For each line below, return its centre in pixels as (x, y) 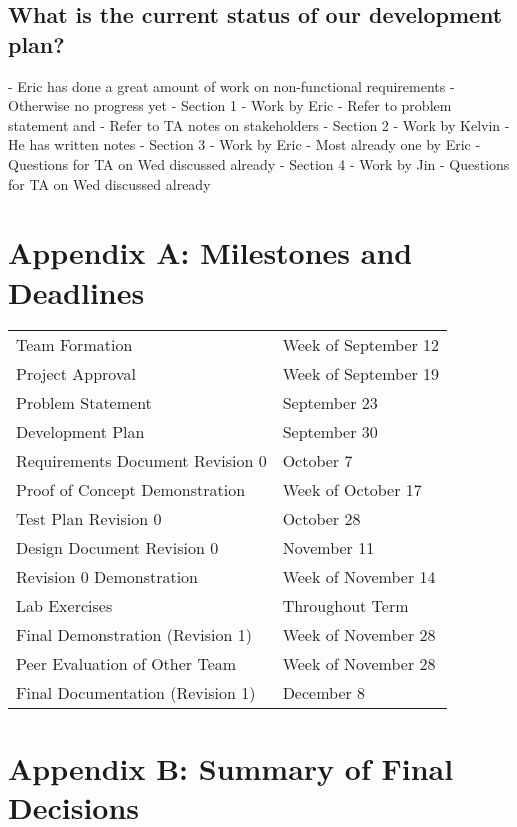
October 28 (321, 519)
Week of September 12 (361, 345)
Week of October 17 (352, 490)
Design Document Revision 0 (117, 548)
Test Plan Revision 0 (89, 519)
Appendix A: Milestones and (210, 252)
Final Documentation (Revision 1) (136, 693)
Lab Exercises (64, 606)
